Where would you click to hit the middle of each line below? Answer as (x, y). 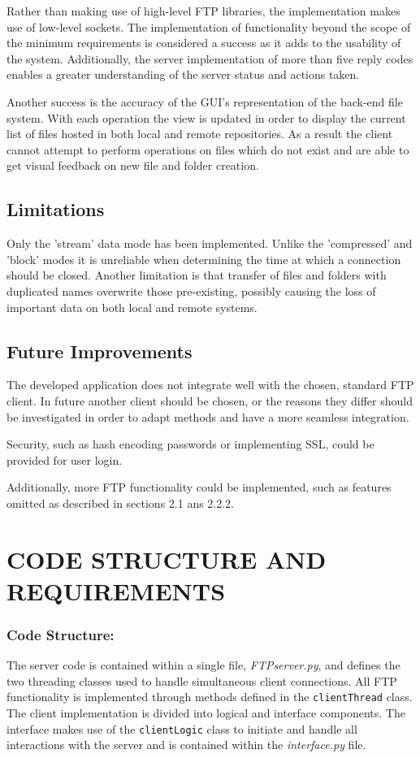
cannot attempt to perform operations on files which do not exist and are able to (208, 149)
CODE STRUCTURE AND (167, 559)
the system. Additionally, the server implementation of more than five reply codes (210, 58)
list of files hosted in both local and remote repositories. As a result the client (200, 134)
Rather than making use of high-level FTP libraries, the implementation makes (204, 11)
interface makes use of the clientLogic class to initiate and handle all (182, 728)
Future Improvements (100, 351)
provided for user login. (65, 459)
